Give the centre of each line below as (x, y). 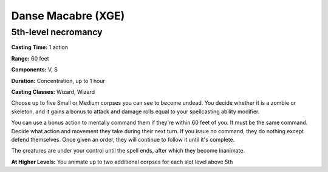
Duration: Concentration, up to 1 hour (58, 81)
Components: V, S (34, 70)
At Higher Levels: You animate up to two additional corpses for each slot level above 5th (122, 162)
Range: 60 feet (30, 58)
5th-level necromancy (57, 32)
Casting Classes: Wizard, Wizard (53, 91)
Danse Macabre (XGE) (68, 16)
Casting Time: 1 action (40, 47)
